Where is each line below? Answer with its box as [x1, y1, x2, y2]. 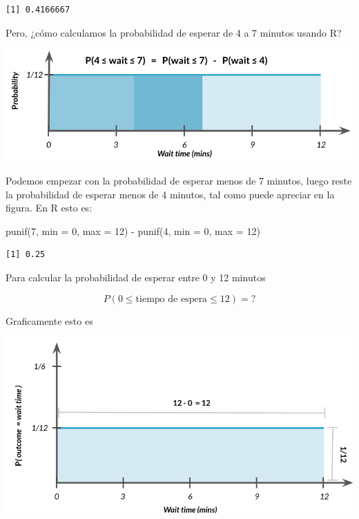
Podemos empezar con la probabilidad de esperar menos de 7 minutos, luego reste [6, 173, 352, 188]
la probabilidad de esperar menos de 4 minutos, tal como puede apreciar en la [6, 187, 335, 201]
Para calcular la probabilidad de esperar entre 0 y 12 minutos [6, 270, 266, 285]
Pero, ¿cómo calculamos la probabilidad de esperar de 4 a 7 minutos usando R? [6, 25, 342, 39]
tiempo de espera [135, 294, 208, 304]
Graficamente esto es [6, 313, 93, 328]
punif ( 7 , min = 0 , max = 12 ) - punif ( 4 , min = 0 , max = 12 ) [6, 223, 260, 238]
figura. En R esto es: [6, 200, 93, 215]
